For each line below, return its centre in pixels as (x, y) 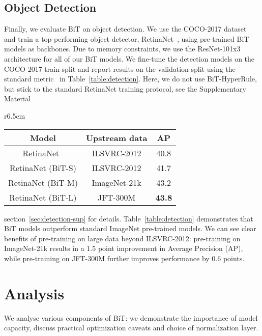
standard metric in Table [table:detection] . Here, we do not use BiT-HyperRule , (130, 79)
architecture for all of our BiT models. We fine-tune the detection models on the (129, 58)
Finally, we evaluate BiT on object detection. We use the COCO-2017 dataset (125, 29)
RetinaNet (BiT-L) (43, 197)
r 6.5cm (15, 115)
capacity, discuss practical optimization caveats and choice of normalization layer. (131, 328)
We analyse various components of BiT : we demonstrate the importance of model (131, 317)
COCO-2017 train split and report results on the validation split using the (120, 68)
